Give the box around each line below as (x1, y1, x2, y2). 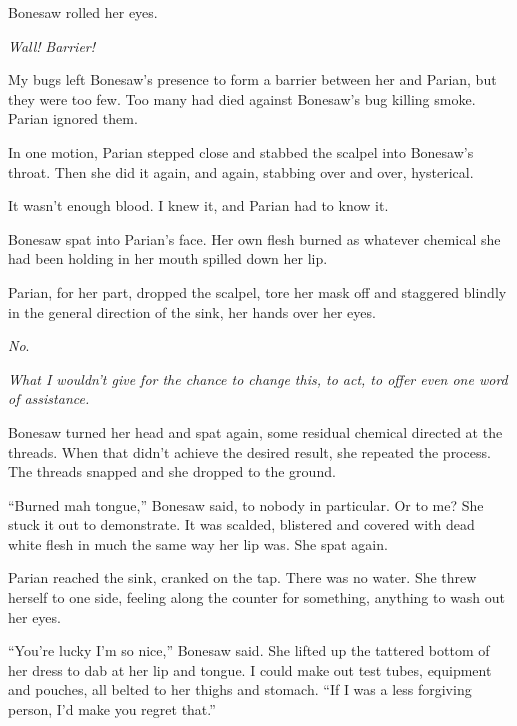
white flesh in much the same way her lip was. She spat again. (8, 533, 388, 554)
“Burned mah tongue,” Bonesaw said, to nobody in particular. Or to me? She (8, 494, 484, 515)
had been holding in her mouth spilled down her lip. (8, 248, 328, 269)
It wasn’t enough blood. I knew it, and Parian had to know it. (8, 195, 389, 216)
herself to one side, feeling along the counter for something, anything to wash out (8, 587, 506, 608)
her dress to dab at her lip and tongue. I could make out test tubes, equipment (8, 659, 492, 680)
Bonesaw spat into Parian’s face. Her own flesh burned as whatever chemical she (8, 228, 501, 249)
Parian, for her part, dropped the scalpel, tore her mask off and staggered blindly (8, 281, 507, 302)
